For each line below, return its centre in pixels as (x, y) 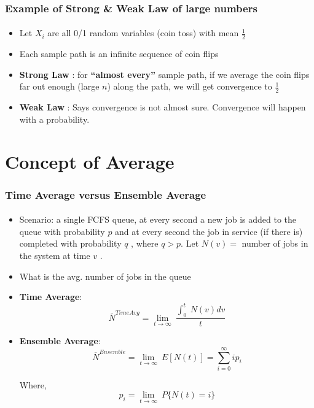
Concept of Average (90, 161)
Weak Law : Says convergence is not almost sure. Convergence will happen (163, 107)
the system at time (55, 256)
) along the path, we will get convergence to (190, 86)
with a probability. (54, 119)
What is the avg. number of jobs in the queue (105, 276)
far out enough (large (59, 86)
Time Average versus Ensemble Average (106, 194)
